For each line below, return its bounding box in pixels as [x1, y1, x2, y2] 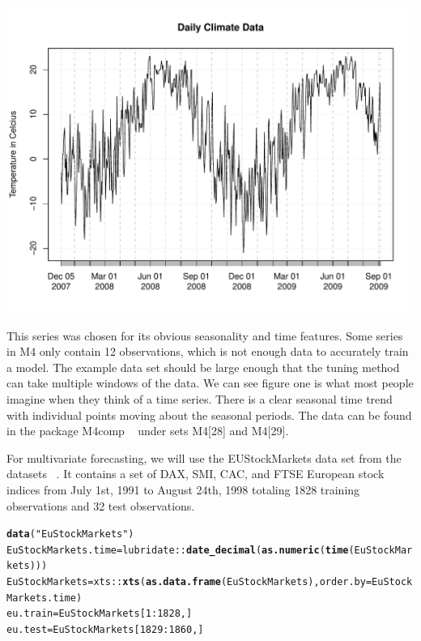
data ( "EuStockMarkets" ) [6, 528, 134, 541]
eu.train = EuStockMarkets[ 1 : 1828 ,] [6, 608, 193, 620]
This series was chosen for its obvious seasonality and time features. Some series [6, 327, 403, 344]
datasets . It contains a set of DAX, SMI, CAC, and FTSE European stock [6, 465, 385, 482]
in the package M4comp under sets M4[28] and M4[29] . [6, 422, 289, 439]
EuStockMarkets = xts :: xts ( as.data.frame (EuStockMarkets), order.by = [6, 576, 372, 588]
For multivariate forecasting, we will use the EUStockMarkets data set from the [6, 449, 402, 466]
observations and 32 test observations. [6, 497, 195, 514]
